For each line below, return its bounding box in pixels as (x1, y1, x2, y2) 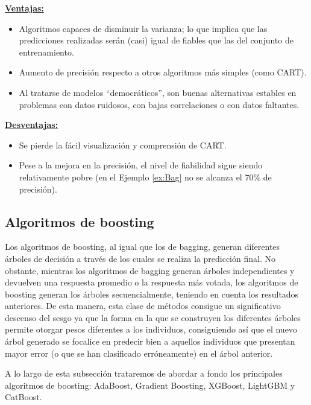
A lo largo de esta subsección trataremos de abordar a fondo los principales (5, 367, 283, 380)
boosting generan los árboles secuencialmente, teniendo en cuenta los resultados (5, 287, 299, 300)
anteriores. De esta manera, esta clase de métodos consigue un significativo (5, 299, 281, 312)
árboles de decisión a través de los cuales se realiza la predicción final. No (5, 252, 275, 264)
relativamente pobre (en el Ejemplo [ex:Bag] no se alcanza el (19, 170, 242, 183)
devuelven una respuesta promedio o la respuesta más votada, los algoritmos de (5, 276, 298, 289)
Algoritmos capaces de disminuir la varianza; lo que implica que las (19, 22, 268, 34)
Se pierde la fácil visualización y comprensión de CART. (19, 138, 227, 151)
